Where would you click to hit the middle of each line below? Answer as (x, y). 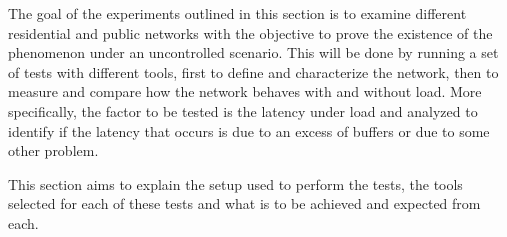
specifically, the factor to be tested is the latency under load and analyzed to (243, 110)
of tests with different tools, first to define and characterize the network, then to (253, 71)
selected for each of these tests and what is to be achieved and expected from (244, 203)
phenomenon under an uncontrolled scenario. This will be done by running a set (253, 52)
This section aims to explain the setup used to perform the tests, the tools (235, 183)
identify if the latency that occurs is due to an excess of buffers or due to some (249, 130)
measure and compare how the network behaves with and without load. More (245, 91)
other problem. (53, 150)
